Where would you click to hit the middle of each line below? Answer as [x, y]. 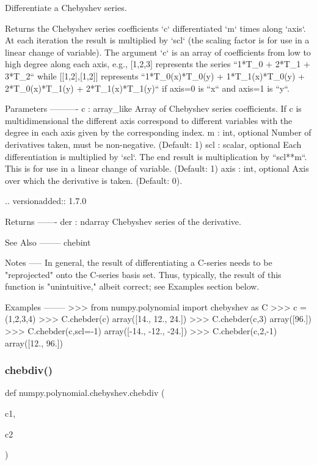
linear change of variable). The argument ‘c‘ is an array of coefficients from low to [158, 52]
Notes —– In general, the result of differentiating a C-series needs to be [139, 262]
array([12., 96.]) [34, 342]
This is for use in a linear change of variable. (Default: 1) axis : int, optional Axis [157, 168]
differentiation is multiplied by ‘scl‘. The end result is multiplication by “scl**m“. [156, 156]
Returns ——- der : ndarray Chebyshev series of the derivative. [123, 221]
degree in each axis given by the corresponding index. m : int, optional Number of [158, 132]
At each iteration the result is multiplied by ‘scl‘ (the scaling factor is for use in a [157, 40]
